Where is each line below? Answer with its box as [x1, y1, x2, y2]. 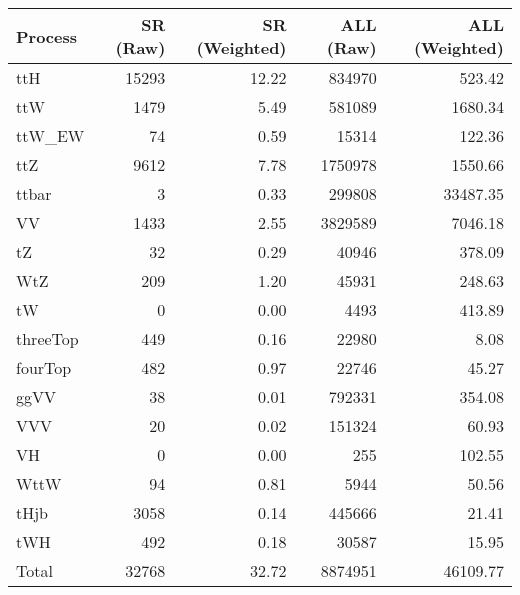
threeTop [16, 327, 79, 350]
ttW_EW [16, 124, 85, 147]
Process [16, 24, 78, 48]
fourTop [16, 356, 72, 379]
